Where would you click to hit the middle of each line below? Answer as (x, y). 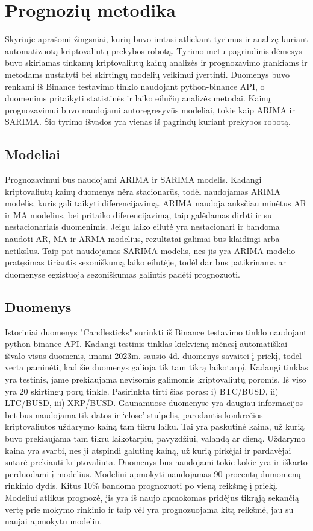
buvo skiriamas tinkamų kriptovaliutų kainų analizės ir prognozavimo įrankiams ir (156, 62)
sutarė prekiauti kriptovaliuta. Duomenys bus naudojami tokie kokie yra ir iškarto (156, 462)
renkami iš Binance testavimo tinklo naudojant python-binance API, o (135, 86)
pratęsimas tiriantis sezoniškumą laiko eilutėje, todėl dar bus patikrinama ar (145, 262)
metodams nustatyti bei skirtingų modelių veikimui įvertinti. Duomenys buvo (147, 74)
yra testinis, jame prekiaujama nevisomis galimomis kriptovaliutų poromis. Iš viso (156, 379)
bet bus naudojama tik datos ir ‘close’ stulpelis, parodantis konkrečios (134, 414)
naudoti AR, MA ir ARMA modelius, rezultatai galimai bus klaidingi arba (142, 239)
